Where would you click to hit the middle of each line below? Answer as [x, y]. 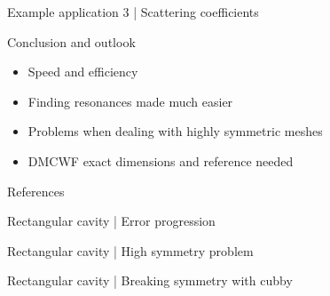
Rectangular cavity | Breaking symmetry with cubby [150, 280]
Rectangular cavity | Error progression [111, 221]
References [36, 191]
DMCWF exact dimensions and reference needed [161, 160]
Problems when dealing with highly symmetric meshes [175, 131]
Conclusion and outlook [71, 41]
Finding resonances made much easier [130, 101]
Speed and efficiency [83, 72]
